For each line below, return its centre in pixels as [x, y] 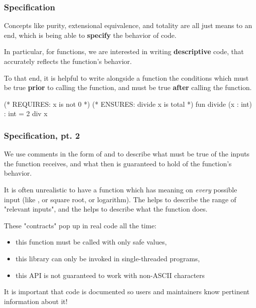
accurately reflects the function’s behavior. [68, 61]
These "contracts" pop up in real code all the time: [80, 225]
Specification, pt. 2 [42, 135]
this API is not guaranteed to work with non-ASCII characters [110, 275]
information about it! [36, 301]
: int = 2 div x [26, 113]
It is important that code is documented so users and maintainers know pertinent [127, 292]
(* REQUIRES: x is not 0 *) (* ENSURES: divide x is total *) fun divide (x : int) [128, 104]
